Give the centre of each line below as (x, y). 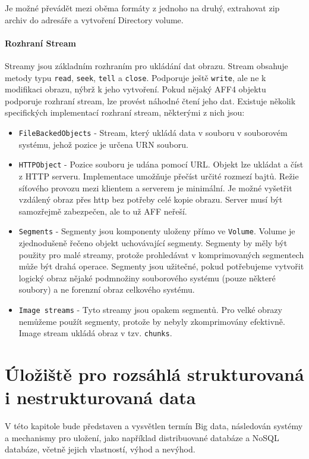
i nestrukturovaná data (100, 397)
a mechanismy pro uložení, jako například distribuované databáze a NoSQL (142, 437)
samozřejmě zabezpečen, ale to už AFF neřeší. (103, 211)
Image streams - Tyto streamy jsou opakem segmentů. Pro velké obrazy (150, 309)
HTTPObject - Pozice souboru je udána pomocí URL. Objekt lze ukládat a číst (161, 164)
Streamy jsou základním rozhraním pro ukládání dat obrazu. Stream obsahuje (146, 65)
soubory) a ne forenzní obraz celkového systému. (107, 289)
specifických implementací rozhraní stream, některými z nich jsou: (125, 112)
